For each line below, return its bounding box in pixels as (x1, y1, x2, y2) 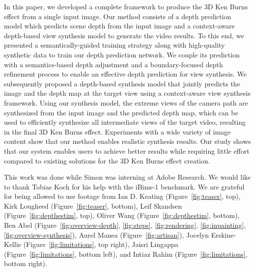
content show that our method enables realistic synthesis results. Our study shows (4, 136, 251, 146)
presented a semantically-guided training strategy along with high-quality (4, 40, 225, 50)
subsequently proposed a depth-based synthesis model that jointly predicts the (4, 78, 240, 88)
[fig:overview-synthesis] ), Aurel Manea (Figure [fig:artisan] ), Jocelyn (4, 229, 209, 240)
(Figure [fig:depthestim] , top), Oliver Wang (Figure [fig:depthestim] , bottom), (4, 210, 240, 220)
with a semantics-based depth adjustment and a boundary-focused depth (4, 59, 223, 69)
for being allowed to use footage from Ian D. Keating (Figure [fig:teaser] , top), (4, 191, 241, 201)
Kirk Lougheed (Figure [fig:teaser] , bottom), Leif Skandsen (4, 200, 182, 211)
